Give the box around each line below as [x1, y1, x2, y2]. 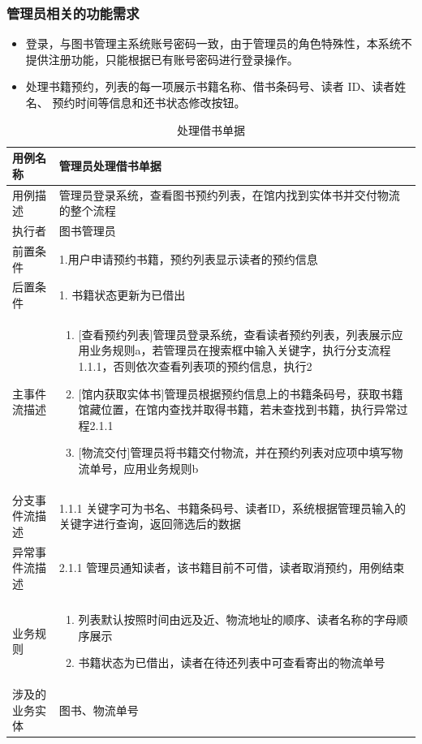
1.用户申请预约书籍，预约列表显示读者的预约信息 [58, 250, 318, 267]
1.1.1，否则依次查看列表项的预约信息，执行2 [78, 357, 312, 374]
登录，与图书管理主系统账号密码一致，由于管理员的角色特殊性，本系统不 [25, 35, 412, 52]
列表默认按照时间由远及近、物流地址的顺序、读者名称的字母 [78, 611, 397, 628]
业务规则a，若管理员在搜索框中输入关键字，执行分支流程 [89, 342, 391, 359]
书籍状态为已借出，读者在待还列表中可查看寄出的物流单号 [78, 654, 385, 671]
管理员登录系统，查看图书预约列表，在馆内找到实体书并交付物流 [58, 186, 400, 203]
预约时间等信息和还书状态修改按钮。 [52, 94, 246, 110]
